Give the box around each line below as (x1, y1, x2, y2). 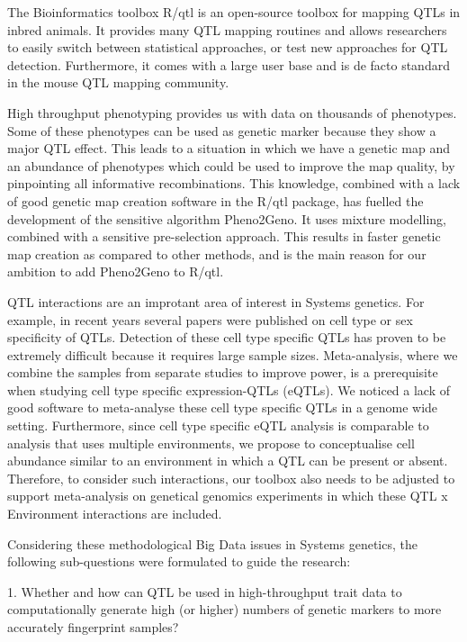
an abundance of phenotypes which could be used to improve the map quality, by (7, 156, 455, 175)
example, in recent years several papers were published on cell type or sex (7, 310, 413, 329)
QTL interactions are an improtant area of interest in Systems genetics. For (7, 292, 425, 311)
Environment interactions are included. (7, 504, 222, 523)
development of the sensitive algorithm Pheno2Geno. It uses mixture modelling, (7, 209, 446, 228)
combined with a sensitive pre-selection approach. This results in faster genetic (7, 227, 441, 246)
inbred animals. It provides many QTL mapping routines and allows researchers (7, 20, 447, 39)
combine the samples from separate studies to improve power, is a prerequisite (7, 363, 438, 382)
